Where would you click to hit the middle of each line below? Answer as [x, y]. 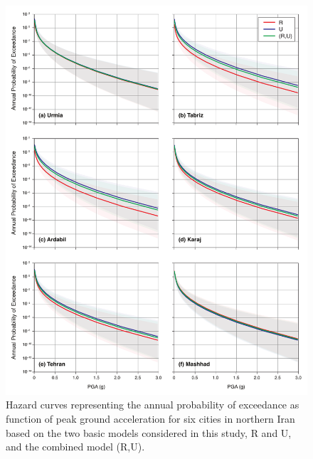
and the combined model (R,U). [75, 447]
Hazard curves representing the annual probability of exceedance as [153, 405]
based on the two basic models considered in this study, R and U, [149, 432]
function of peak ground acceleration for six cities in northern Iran [150, 418]
